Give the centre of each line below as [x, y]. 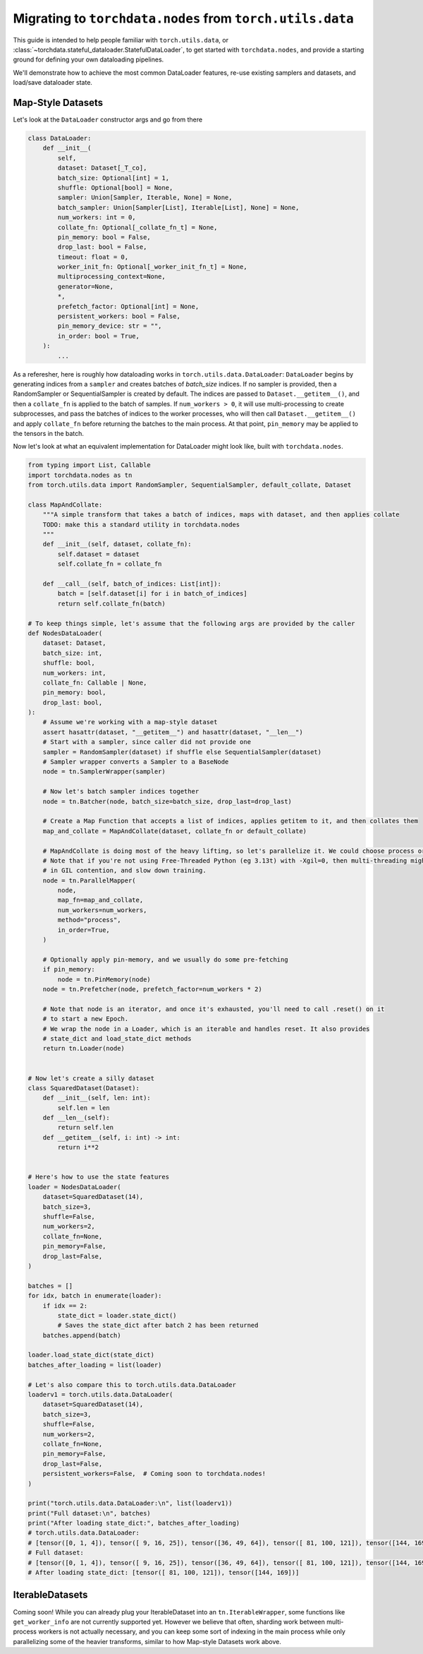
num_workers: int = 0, [97, 218]
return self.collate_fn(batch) [111, 603]
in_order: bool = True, [99, 336]
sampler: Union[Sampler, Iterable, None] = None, [145, 197]
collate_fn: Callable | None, [95, 683]
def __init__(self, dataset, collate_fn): [117, 544]
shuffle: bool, [69, 663]
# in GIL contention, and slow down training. [125, 870]
